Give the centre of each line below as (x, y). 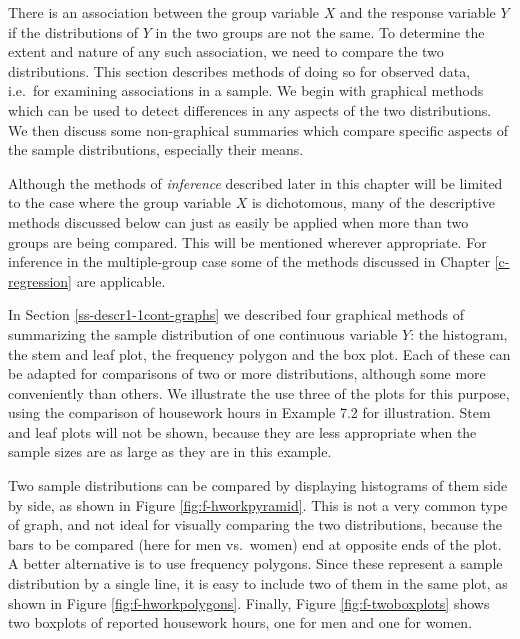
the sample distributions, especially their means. (156, 149)
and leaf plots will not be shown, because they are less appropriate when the (242, 431)
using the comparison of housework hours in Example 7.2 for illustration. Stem (249, 412)
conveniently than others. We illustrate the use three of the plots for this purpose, (259, 392)
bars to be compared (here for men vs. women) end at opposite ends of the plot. (255, 543)
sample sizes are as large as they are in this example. (170, 451)
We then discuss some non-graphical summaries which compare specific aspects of (258, 129)
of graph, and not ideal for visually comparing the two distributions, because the (255, 524)
